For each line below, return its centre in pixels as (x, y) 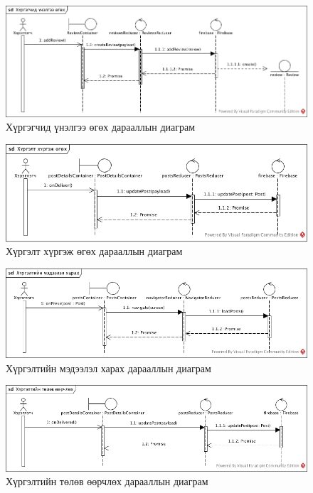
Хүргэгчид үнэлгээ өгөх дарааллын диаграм (101, 127)
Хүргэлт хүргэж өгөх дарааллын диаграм (94, 251)
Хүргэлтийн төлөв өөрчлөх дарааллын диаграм (107, 481)
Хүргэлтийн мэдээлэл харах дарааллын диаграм (108, 368)
